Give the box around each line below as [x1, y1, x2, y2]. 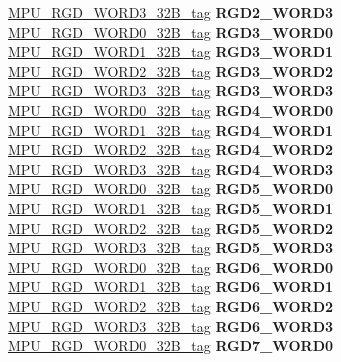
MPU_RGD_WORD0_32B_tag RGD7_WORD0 [8, 335, 334, 356]
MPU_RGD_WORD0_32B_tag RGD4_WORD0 [8, 99, 334, 120]
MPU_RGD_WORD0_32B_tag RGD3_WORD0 [8, 21, 334, 42]
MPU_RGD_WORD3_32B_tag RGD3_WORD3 [8, 80, 334, 101]
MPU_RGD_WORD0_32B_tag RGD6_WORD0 [8, 256, 334, 277]
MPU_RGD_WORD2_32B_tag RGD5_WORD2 [8, 217, 334, 238]
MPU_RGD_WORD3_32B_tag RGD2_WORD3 [8, 2, 334, 22]
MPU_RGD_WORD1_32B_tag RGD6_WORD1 [8, 276, 334, 297]
